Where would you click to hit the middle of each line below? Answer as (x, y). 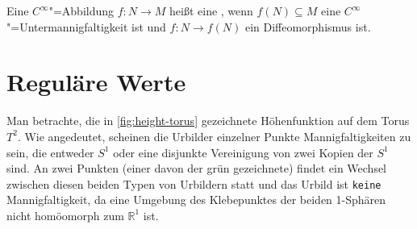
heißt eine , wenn (211, 10)
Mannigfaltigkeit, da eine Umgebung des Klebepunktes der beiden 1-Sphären (196, 200)
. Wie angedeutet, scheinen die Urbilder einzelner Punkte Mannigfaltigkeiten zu (214, 136)
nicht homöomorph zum (65, 215)
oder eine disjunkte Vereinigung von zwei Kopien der (243, 152)
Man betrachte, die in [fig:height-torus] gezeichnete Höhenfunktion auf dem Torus (208, 121)
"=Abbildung (81, 10)
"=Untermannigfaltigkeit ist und (86, 26)
